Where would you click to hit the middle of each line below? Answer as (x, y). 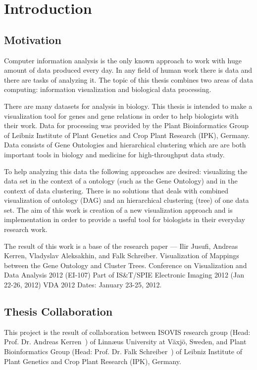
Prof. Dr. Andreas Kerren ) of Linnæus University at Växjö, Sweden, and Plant (125, 342)
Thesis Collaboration (58, 311)
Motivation (33, 39)
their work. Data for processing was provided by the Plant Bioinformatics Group (127, 125)
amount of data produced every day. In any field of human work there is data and (128, 70)
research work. (26, 229)
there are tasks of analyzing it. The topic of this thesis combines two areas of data (129, 79)
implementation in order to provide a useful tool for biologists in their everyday (125, 219)
